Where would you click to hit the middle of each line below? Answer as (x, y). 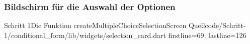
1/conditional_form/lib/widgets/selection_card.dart (85, 35)
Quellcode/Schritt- (217, 25)
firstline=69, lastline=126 (207, 35)
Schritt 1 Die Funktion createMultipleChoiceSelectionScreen (95, 25)
